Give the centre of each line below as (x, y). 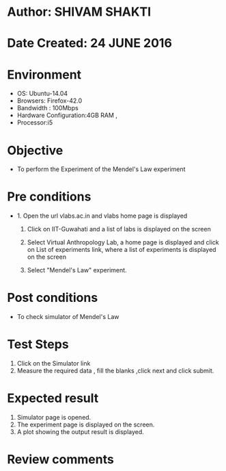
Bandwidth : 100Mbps (47, 108)
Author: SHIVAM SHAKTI (79, 12)
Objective (35, 150)
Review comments (60, 460)
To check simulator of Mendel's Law (68, 317)
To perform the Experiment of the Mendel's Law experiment (101, 169)
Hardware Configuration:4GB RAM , (67, 115)
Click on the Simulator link (54, 364)
